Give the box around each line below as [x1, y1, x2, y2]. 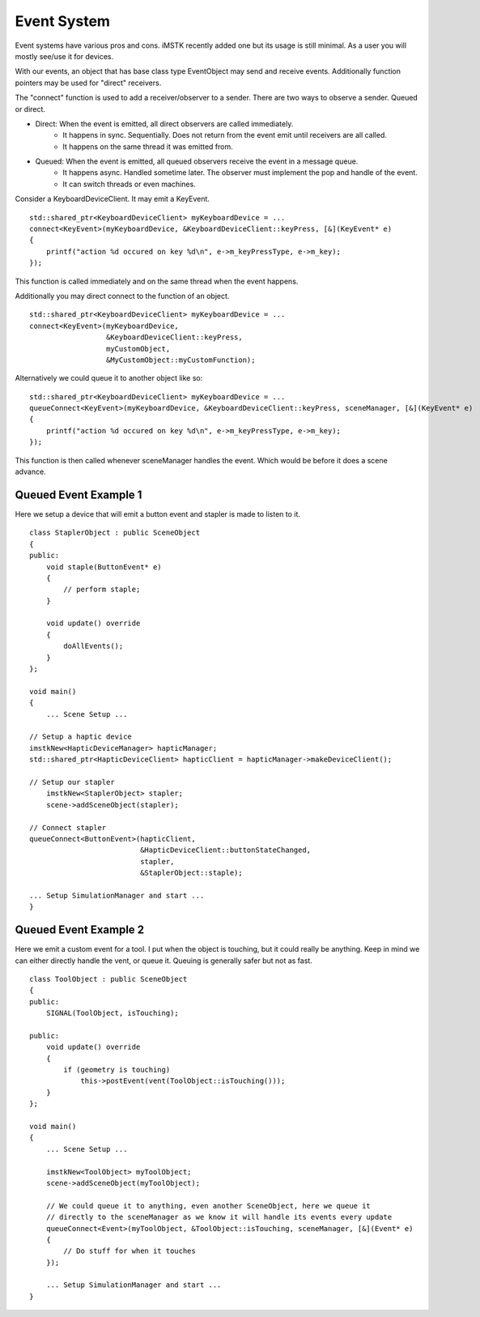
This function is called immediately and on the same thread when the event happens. [15, 276, 299, 286]
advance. [15, 467, 46, 477]
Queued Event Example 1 [15, 488, 142, 501]
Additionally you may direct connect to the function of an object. [15, 291, 230, 300]
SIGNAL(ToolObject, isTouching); [45, 1008, 180, 1018]
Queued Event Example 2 [15, 923, 145, 937]
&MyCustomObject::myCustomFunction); [105, 355, 256, 364]
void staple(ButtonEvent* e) [45, 562, 162, 571]
